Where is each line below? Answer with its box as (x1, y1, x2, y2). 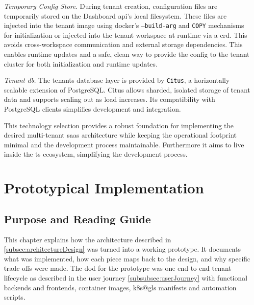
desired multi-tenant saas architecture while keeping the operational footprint (4, 130, 237, 140)
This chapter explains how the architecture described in (4, 234, 171, 244)
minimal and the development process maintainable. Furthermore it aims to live (4, 139, 244, 149)
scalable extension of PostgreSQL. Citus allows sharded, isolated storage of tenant (4, 84, 250, 94)
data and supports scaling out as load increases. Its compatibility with (4, 94, 215, 104)
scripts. (4, 292, 25, 302)
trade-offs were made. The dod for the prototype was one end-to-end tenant (4, 263, 231, 273)
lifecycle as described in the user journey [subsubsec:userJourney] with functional (4, 272, 248, 282)
